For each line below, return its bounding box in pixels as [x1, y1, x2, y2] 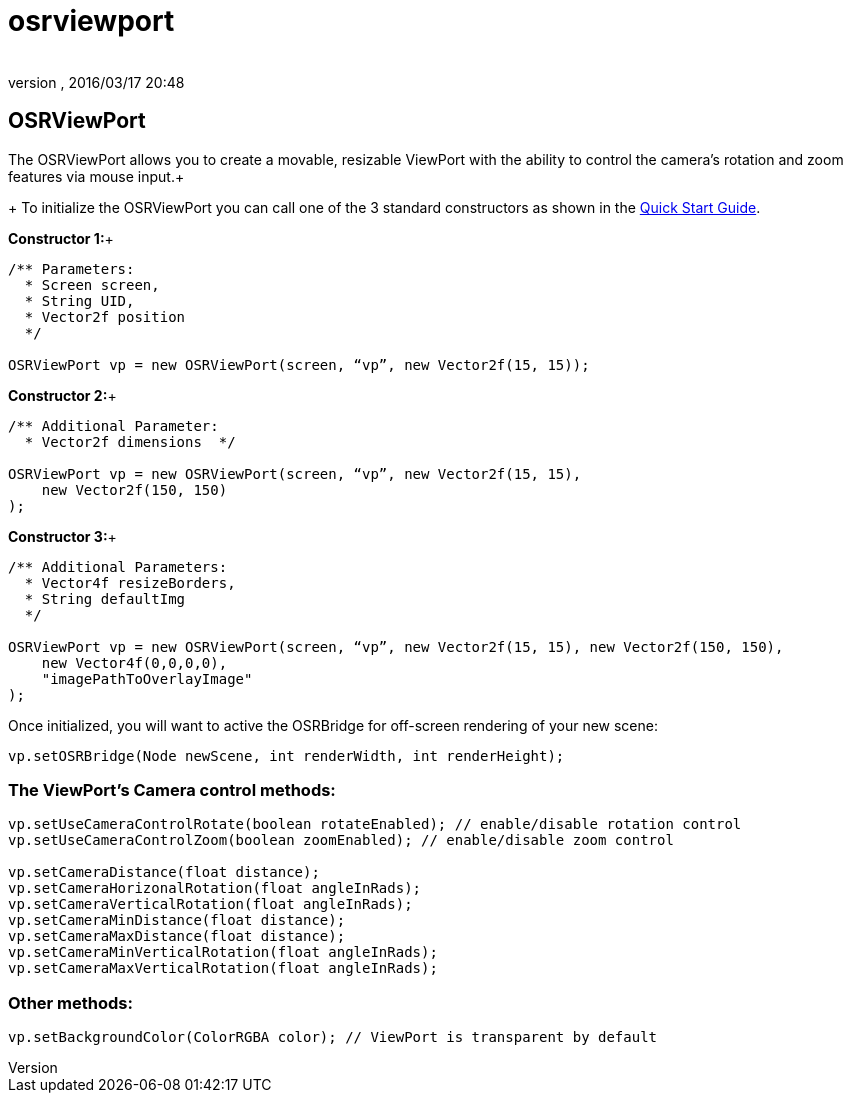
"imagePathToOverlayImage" [41, 670, 253, 687]
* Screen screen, [24, 276, 160, 293]
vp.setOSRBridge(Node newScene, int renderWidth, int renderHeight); [8, 747, 565, 764]
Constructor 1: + [8, 229, 114, 247]
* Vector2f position [24, 308, 186, 325]
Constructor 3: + [8, 527, 117, 545]
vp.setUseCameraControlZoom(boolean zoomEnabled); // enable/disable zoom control [8, 832, 674, 849]
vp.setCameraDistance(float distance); [8, 864, 320, 881]
